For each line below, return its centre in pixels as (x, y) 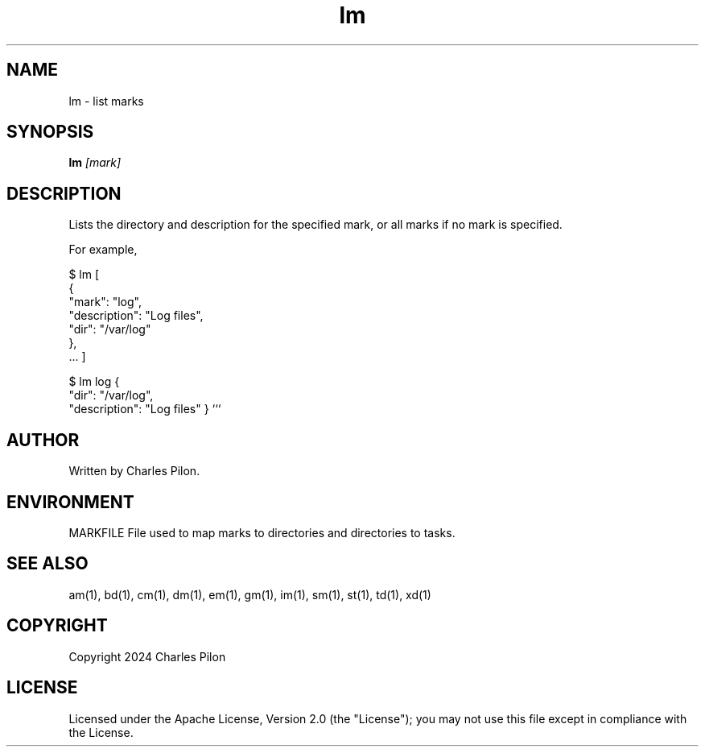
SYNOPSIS (50, 132)
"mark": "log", (105, 302)
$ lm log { (94, 382)
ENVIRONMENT (70, 502)
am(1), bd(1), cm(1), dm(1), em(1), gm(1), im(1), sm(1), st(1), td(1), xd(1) (250, 594)
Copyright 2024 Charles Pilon (147, 656)
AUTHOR (43, 440)
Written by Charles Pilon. (134, 471)
